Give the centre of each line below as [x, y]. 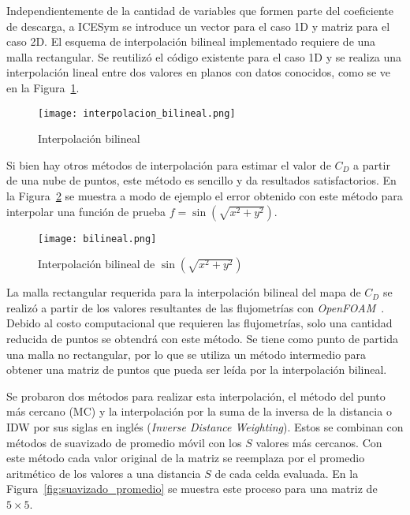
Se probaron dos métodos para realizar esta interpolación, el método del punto [196, 396]
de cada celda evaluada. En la [287, 473]
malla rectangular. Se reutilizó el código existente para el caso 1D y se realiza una [204, 56]
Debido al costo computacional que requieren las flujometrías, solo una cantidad [199, 323]
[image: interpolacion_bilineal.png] [137, 113]
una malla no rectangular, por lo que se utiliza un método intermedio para [186, 354]
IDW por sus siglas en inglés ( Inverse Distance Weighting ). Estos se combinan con [205, 427]
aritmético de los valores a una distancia [104, 473]
